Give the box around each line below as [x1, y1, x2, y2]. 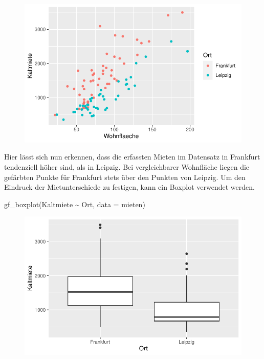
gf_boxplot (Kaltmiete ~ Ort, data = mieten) [4, 198, 145, 209]
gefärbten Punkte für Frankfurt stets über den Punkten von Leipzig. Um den [4, 171, 246, 182]
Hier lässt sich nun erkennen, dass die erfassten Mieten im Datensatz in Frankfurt [4, 151, 260, 162]
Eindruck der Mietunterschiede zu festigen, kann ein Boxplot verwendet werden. [4, 182, 255, 192]
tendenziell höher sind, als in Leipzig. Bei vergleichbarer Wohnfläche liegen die [4, 162, 250, 172]
